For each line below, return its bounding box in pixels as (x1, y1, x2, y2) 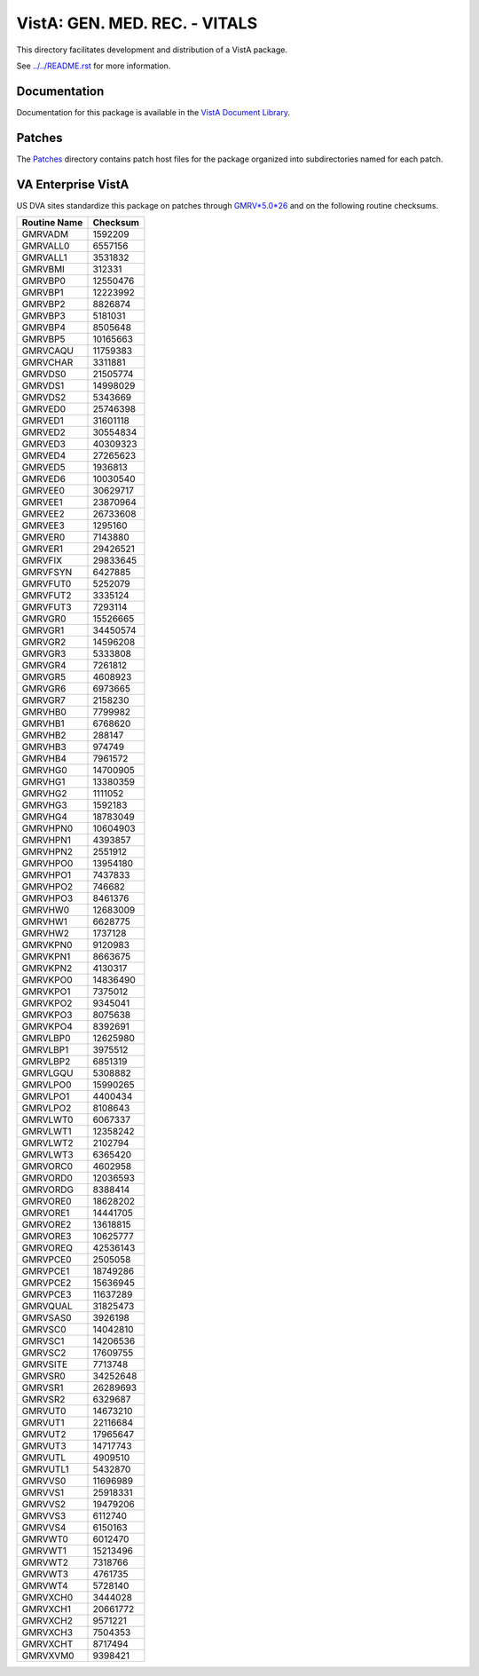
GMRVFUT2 (21, 589, 72, 602)
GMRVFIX (21, 555, 62, 567)
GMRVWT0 (21, 1533, 68, 1546)
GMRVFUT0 (21, 578, 72, 590)
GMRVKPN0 (21, 939, 73, 952)
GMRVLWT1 (21, 1126, 72, 1138)
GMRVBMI (21, 263, 66, 275)
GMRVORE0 (21, 1195, 72, 1207)
